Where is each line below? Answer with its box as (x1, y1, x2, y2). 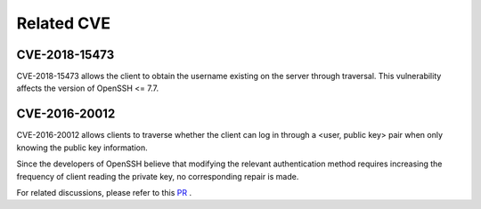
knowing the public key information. (16, 142, 149, 153)
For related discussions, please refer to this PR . (16, 187, 192, 197)
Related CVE (16, 13, 111, 33)
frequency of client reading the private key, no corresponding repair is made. (16, 171, 299, 181)
